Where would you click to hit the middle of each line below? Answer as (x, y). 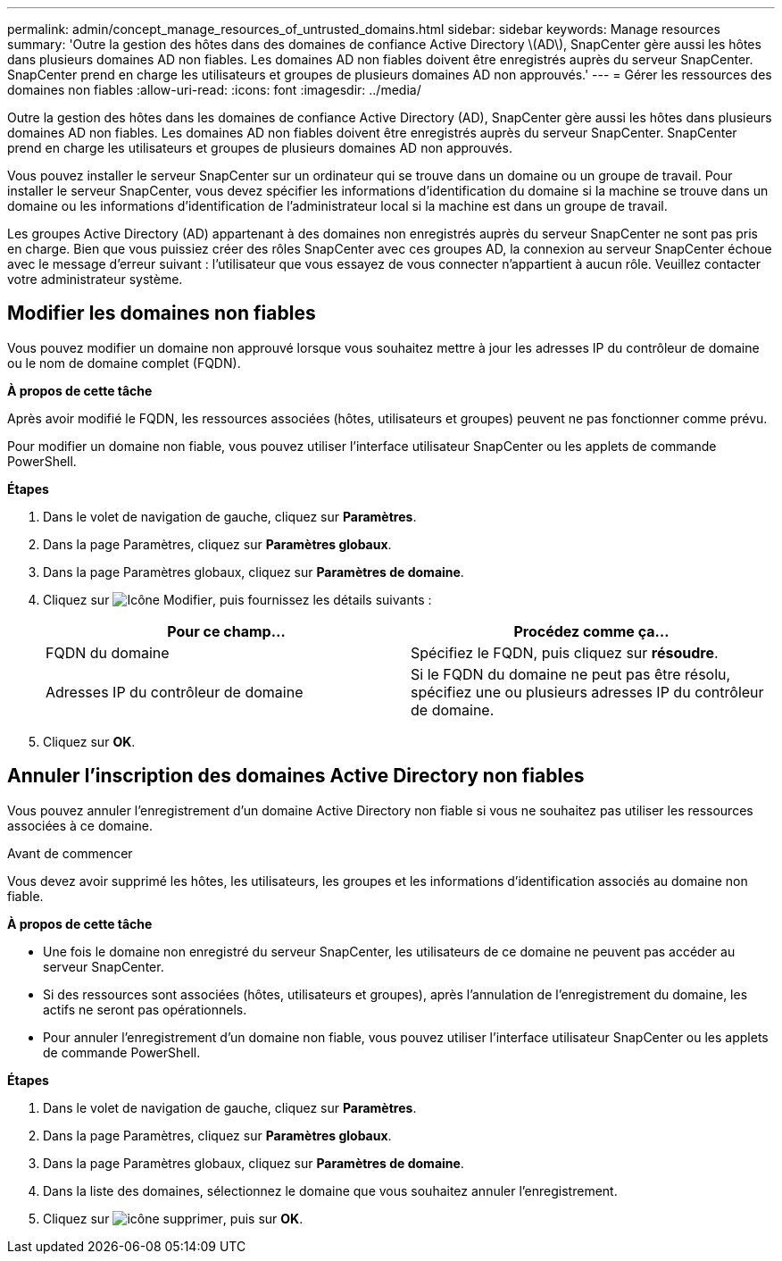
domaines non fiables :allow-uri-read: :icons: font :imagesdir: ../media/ (214, 90)
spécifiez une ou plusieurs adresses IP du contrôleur (587, 692)
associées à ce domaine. (80, 825)
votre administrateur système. (95, 279)
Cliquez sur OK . (89, 741)
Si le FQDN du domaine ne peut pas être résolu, (571, 674)
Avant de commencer (70, 853)
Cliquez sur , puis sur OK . (173, 1218)
